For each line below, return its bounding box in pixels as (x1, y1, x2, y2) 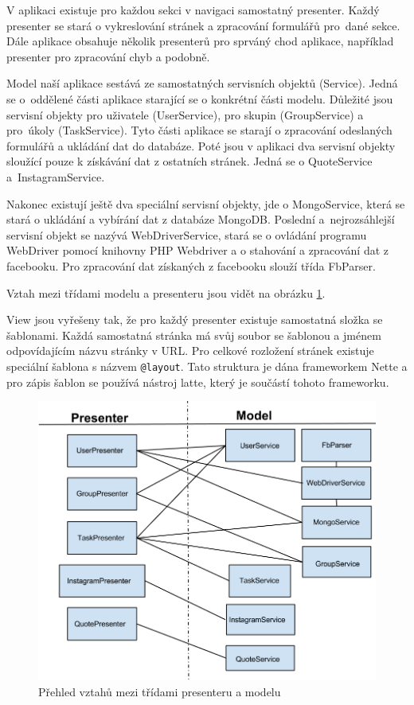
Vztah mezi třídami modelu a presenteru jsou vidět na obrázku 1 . (6, 284, 326, 301)
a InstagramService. (6, 168, 105, 185)
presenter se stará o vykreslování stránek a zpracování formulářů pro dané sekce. (6, 17, 400, 33)
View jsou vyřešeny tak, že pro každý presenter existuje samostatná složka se (6, 311, 383, 328)
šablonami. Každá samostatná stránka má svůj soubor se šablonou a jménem (6, 326, 381, 343)
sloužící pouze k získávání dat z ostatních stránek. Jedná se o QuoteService (6, 153, 373, 169)
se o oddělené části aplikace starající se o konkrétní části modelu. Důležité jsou (6, 90, 393, 107)
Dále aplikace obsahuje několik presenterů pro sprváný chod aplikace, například (6, 33, 394, 49)
